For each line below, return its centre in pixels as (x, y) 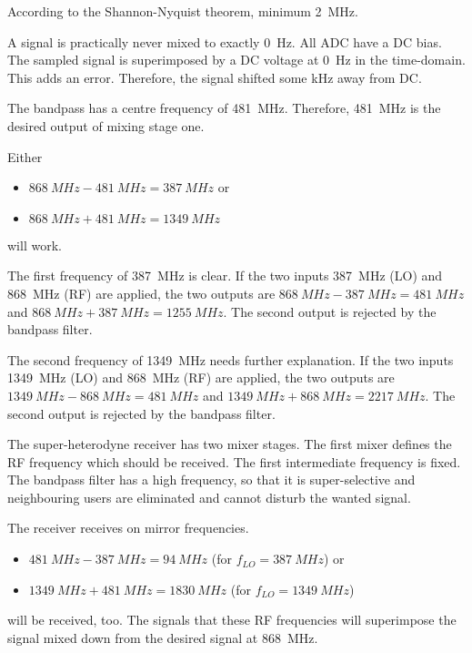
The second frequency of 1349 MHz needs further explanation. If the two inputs (231, 359)
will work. (35, 245)
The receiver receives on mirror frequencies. (128, 528)
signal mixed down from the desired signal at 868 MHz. (163, 637)
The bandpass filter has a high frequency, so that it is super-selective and (211, 480)
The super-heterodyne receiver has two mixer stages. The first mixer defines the (230, 444)
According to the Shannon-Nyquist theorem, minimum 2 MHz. (183, 11)
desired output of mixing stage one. (106, 125)
